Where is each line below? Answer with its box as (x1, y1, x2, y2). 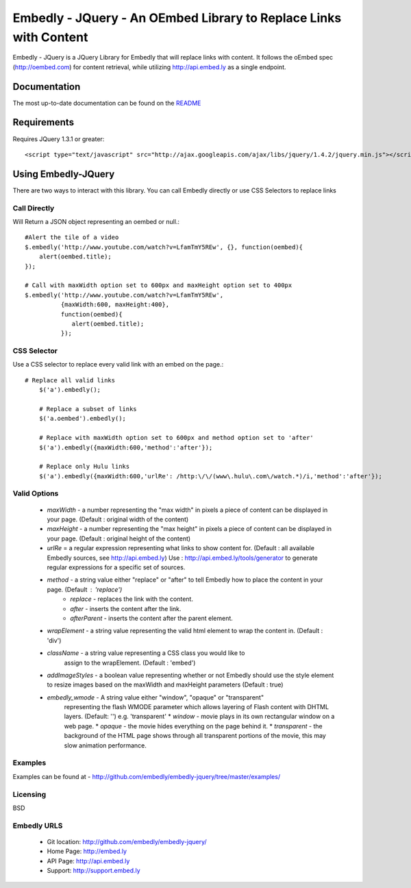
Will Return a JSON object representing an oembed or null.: (12, 217, 180, 225)
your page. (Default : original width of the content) (47, 515, 189, 523)
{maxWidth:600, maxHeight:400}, (60, 301, 170, 308)
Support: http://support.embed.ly (47, 867, 140, 875)
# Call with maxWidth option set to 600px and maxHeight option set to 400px (25, 282, 292, 289)
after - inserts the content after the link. (70, 604, 182, 613)
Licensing (12, 789, 47, 799)
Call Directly (12, 203, 55, 212)
